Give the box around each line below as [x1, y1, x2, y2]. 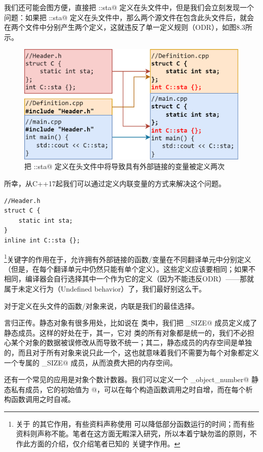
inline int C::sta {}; [4, 236, 80, 244]
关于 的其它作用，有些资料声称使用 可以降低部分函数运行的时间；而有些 [16, 418, 255, 429]
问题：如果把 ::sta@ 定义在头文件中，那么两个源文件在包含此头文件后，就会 [4, 12, 254, 22]
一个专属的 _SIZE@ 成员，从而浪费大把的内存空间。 [4, 357, 177, 367]
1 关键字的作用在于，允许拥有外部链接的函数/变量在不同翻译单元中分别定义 [4, 252, 251, 264]
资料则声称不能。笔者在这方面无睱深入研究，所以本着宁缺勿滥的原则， [16, 428, 250, 439]
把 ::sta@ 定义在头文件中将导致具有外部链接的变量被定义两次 [24, 161, 225, 172]
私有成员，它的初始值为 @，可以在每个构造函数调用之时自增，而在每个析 [11, 384, 253, 394]
